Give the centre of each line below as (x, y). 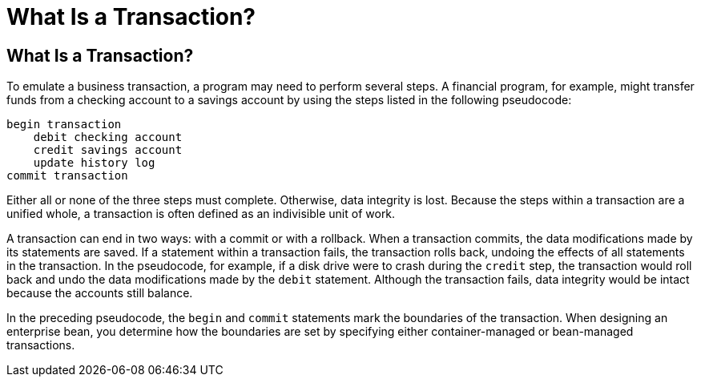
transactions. (41, 345)
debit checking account (108, 137)
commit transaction (67, 176)
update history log (94, 163)
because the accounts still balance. (100, 293)
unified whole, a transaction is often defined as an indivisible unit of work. (201, 214)
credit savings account (108, 150)
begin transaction (64, 125)
